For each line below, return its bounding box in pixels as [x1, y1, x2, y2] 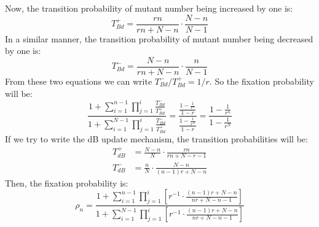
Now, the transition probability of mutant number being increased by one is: [5, 2, 293, 14]
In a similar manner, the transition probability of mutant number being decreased [5, 32, 313, 45]
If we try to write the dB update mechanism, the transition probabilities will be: [5, 132, 308, 145]
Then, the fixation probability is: [5, 176, 128, 189]
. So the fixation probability [209, 74, 314, 87]
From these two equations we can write [5, 74, 152, 87]
